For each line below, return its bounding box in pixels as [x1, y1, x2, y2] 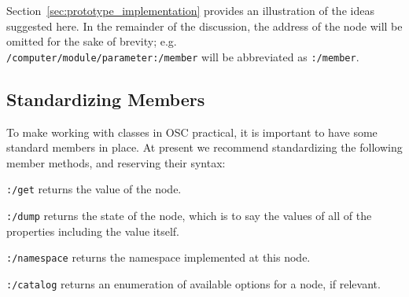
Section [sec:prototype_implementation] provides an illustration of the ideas [6, 2, 374, 18]
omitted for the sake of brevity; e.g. [6, 33, 177, 49]
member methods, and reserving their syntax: [6, 154, 226, 170]
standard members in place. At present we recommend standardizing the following [6, 139, 403, 156]
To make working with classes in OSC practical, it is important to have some [6, 123, 378, 140]
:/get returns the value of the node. [6, 181, 182, 197]
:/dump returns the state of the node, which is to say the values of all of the [6, 207, 372, 224]
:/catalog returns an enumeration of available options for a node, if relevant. [6, 275, 381, 291]
